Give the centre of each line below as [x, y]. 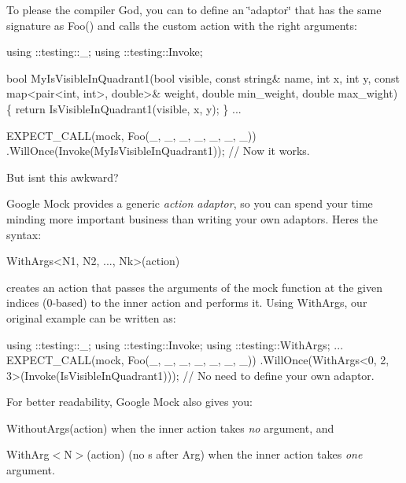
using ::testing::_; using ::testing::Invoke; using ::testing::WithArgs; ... [175, 344]
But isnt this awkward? [63, 177]
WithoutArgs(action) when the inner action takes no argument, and [170, 428]
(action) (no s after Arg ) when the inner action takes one [225, 454]
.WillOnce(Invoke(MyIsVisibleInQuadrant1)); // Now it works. [158, 151]
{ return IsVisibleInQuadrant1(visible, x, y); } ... [124, 108]
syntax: [24, 234]
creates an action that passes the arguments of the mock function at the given [194, 287]
